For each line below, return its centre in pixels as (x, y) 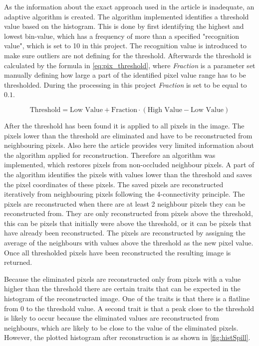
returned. (18, 262)
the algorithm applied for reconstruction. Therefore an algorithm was (110, 155)
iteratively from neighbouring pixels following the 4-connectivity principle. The (125, 194)
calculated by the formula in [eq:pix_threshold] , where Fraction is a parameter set (130, 65)
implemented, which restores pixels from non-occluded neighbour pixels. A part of (129, 165)
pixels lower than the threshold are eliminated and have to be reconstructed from (128, 135)
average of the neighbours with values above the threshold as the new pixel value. (129, 243)
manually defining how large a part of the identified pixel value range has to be (125, 75)
